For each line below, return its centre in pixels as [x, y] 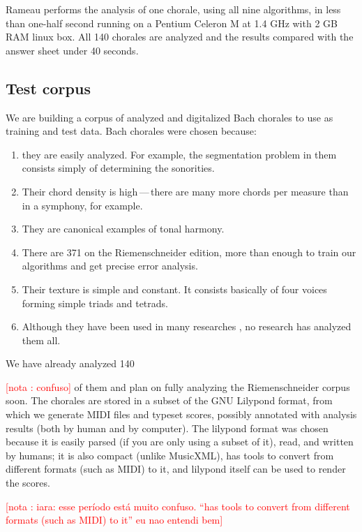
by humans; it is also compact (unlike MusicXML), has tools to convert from [170, 455]
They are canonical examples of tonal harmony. [123, 229]
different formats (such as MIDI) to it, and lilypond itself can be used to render [176, 469]
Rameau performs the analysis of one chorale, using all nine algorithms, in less [173, 9]
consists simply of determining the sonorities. [118, 168]
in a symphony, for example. [82, 205]
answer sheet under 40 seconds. [72, 50]
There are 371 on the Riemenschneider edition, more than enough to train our [189, 252]
